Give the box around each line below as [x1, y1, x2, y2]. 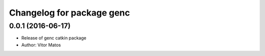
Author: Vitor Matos [21, 42, 61, 48]
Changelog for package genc [9, 7, 130, 18]
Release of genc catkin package [21, 35, 87, 41]
